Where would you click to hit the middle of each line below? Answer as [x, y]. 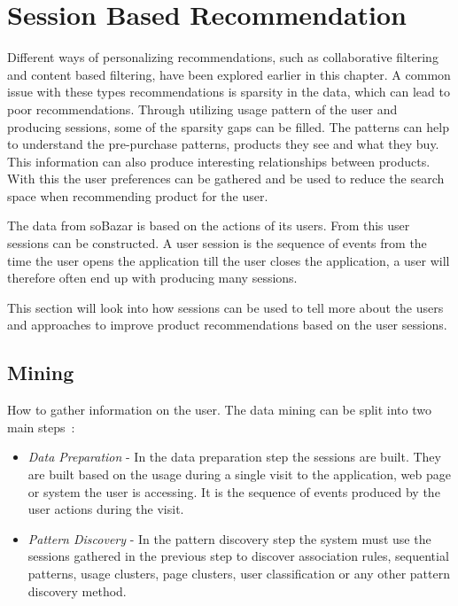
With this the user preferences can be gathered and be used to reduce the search [226, 179]
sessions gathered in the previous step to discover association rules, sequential [238, 556]
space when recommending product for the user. [138, 195]
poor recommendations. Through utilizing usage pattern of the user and [202, 109]
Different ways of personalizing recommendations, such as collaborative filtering [223, 57]
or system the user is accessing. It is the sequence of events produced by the [234, 491]
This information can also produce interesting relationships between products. [219, 161]
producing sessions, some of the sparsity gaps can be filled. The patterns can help [228, 126]
